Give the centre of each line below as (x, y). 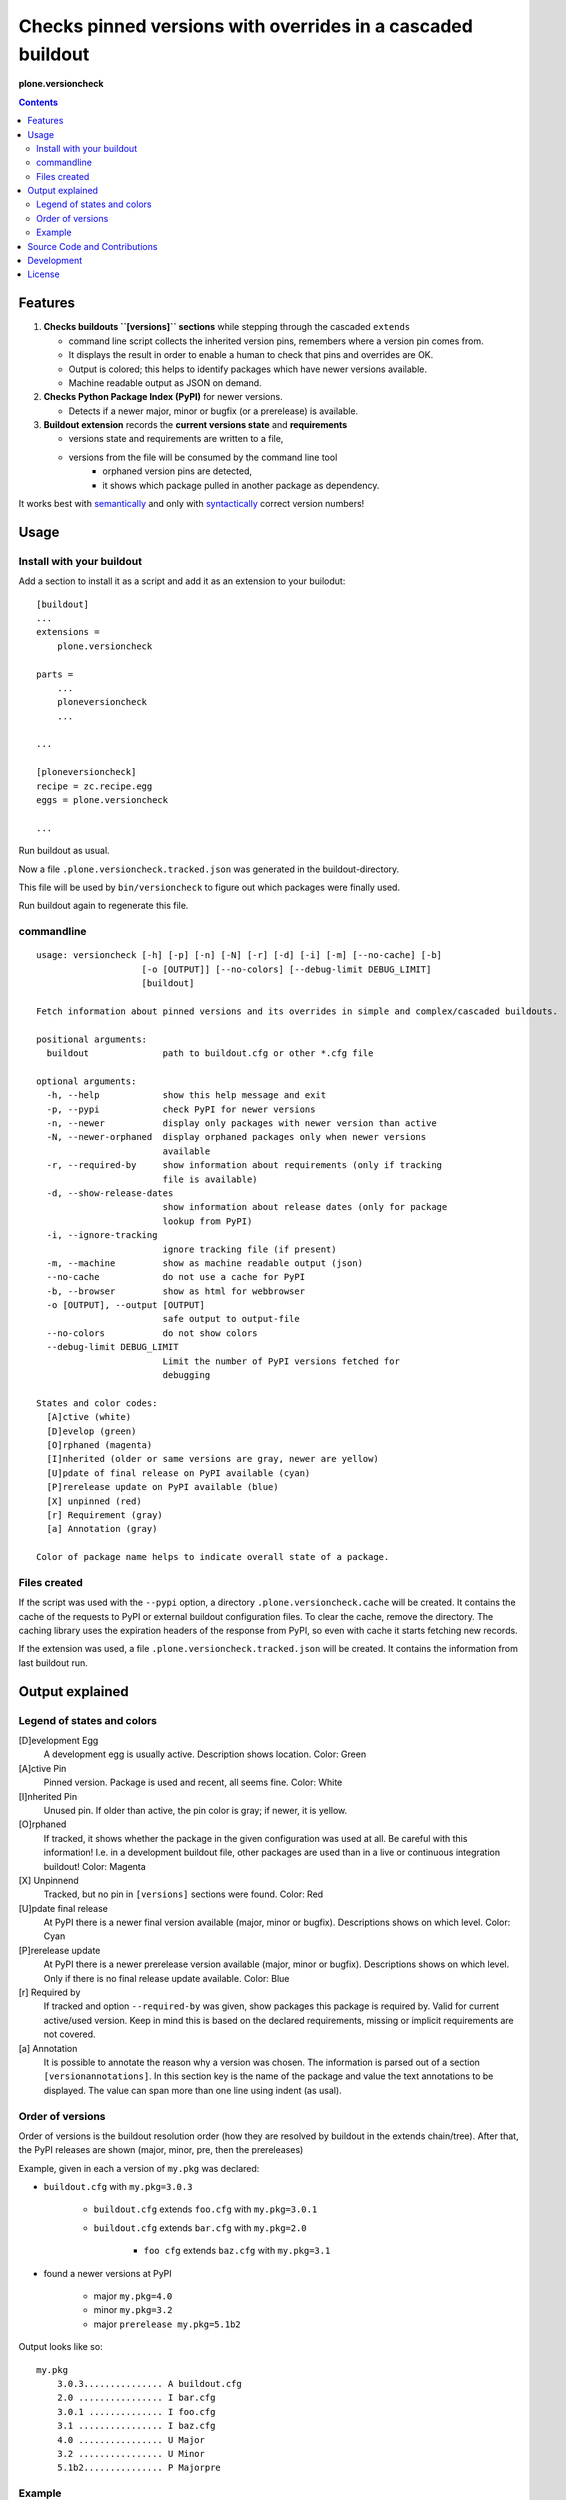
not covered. (69, 2034)
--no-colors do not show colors (152, 1333)
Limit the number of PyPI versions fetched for (281, 1361)
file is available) (210, 1179)
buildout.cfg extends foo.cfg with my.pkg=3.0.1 (205, 2209)
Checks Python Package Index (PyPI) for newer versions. (163, 397)
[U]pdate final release (63, 1908)
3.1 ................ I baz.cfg (136, 2426)
